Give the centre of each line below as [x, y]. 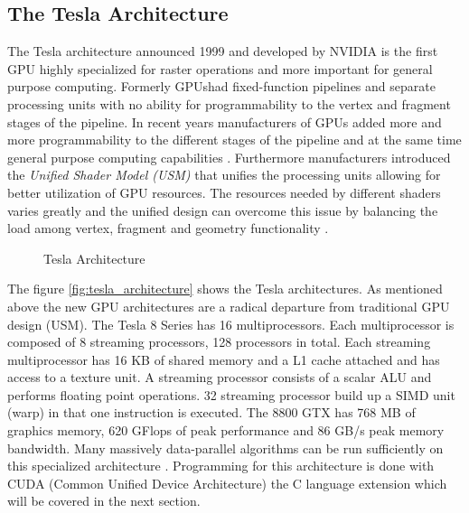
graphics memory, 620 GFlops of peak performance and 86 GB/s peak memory [226, 430]
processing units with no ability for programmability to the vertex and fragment [229, 103]
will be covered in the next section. [104, 501]
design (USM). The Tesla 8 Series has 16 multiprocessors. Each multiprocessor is [231, 324]
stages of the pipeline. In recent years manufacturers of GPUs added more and [225, 121]
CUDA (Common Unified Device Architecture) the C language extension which [227, 483]
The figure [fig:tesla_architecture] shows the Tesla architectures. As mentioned [225, 289]
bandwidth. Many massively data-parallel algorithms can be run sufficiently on [225, 448]
